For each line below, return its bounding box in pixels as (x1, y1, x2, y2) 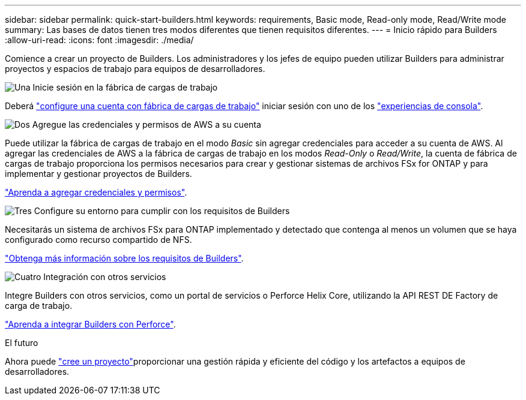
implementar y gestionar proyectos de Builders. (5, 169, 192, 179)
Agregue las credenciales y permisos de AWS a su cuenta (32, 119, 261, 130)
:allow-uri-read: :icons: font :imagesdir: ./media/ (5, 35, 194, 45)
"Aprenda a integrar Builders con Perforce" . (5, 319, 176, 329)
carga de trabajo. (5, 300, 73, 311)
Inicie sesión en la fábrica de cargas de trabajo (32, 82, 218, 92)
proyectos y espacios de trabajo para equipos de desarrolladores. (5, 64, 265, 74)
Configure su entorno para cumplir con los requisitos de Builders (34, 206, 290, 216)
